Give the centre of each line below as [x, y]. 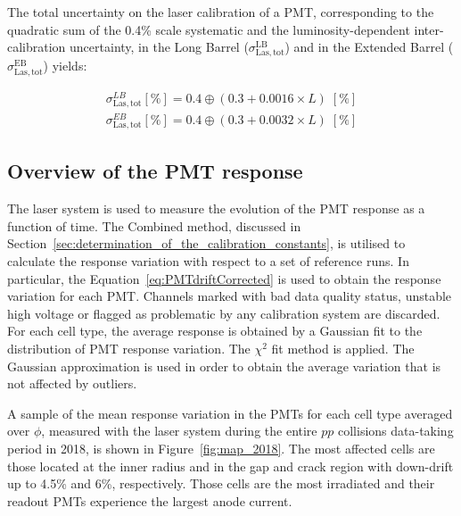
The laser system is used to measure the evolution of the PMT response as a [216, 208]
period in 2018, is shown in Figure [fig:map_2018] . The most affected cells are [221, 448]
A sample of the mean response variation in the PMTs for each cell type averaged [230, 413]
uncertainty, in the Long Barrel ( [159, 47]
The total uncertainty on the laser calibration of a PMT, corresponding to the [221, 12]
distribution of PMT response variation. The [129, 348]
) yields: [65, 66]
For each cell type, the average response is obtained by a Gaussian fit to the [215, 331]
